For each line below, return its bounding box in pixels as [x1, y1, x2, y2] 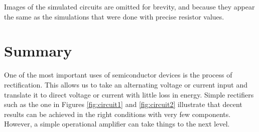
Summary [4, 40, 72, 61]
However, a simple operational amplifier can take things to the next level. [4, 118, 230, 129]
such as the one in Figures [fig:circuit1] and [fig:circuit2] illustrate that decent [4, 99, 242, 109]
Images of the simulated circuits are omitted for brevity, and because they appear [4, 1, 255, 11]
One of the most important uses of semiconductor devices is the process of [4, 69, 232, 80]
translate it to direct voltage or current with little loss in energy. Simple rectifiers [4, 89, 254, 99]
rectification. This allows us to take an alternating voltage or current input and [4, 79, 248, 89]
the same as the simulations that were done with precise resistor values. [4, 11, 224, 21]
